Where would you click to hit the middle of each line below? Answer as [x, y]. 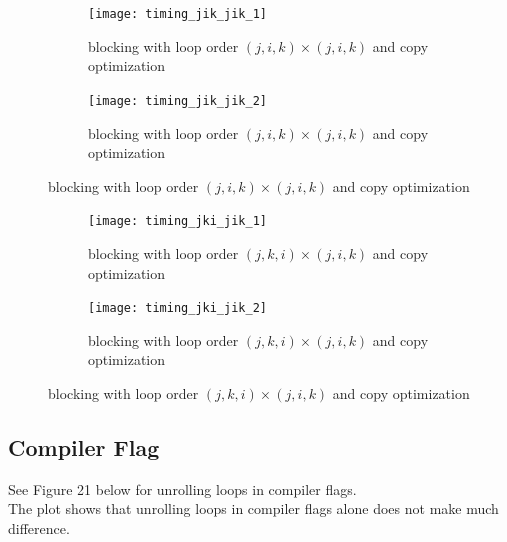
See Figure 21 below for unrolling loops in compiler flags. [182, 488]
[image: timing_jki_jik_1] [177, 221]
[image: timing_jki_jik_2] [177, 308]
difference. [39, 527]
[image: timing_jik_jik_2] [177, 100]
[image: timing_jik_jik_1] [177, 14]
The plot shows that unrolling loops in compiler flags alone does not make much [253, 508]
